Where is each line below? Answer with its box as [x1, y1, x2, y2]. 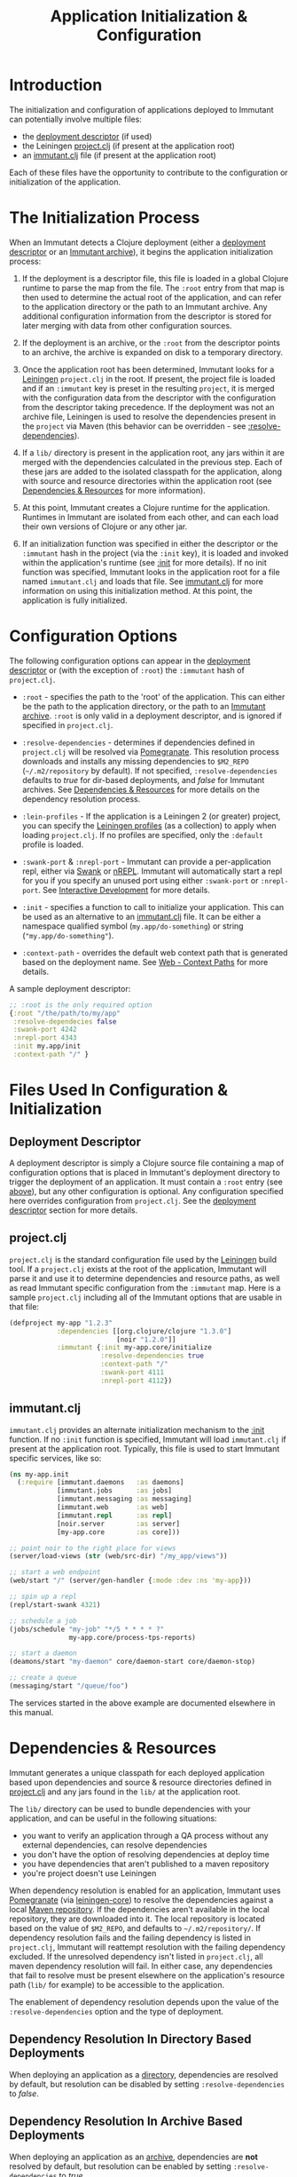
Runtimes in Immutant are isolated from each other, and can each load [21, 511, 279, 522]
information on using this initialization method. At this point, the [21, 585, 253, 596]
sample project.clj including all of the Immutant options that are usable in [9, 1292, 282, 1302]
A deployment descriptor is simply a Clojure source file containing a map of [9, 1157, 285, 1168]
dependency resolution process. [21, 793, 141, 804]
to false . [9, 2088, 40, 2099]
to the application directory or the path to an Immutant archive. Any [21, 301, 268, 312]
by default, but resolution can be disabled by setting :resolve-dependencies [9, 2078, 285, 2089]
